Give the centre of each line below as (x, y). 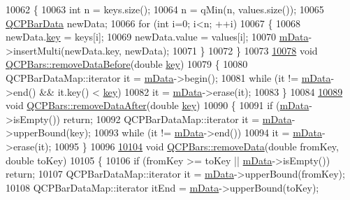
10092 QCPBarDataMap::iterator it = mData (194, 119)
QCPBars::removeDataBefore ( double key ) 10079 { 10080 (127, 64)
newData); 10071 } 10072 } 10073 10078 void (221, 50)
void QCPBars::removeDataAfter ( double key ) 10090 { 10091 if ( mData (158, 105)
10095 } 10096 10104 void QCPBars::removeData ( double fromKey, (197, 146)
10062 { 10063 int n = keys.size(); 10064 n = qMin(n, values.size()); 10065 (165, 9)
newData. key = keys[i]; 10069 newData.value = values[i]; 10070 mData (157, 37)
